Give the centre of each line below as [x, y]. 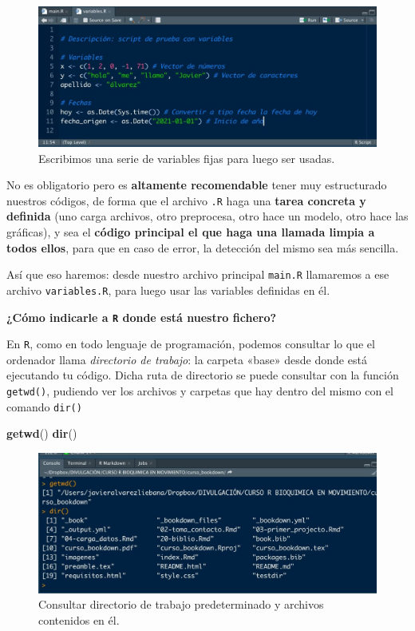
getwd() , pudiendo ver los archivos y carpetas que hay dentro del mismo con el [200, 391]
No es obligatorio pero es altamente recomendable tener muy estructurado [197, 185]
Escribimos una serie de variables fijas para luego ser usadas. [187, 158]
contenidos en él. [79, 620]
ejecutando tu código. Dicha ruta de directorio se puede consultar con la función [203, 375]
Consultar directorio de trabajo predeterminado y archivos [181, 604]
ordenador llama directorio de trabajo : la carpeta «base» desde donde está [187, 359]
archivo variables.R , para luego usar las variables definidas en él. [168, 290]
